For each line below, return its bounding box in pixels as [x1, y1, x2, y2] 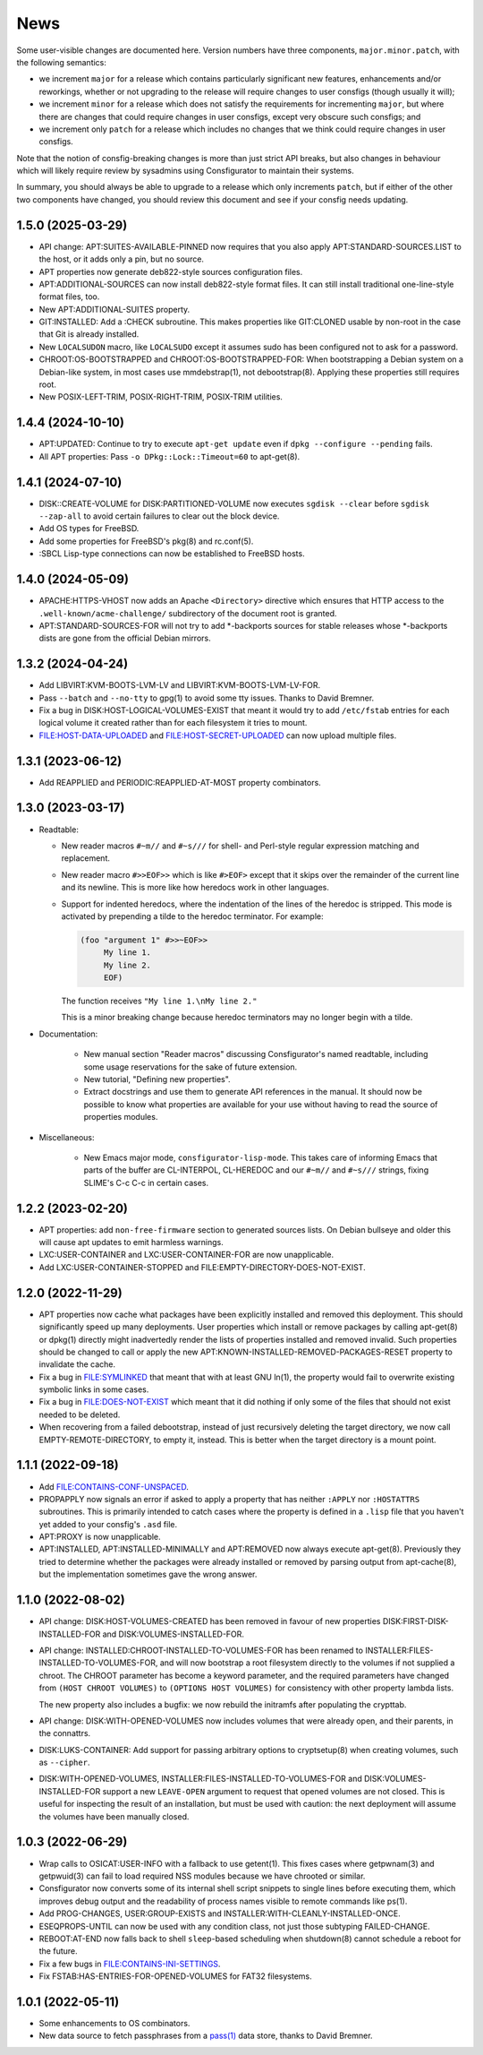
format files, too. [38, 291, 100, 302]
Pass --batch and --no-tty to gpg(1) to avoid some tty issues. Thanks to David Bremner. [38, 692, 375, 703]
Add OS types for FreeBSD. [38, 523, 140, 534]
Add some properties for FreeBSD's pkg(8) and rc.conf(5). [38, 536, 254, 546]
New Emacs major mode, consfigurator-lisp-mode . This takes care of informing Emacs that [83, 1152, 438, 1163]
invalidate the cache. [38, 1359, 116, 1370]
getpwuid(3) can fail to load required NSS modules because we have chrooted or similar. [38, 1870, 366, 1881]
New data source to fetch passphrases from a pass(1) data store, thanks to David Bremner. [38, 2030, 373, 2042]
